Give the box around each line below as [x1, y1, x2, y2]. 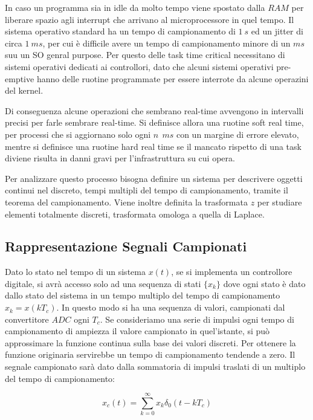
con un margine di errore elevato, [176, 128, 299, 140]
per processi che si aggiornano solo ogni [5, 128, 151, 140]
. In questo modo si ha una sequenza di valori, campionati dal [56, 301, 285, 314]
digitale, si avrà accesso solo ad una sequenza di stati [5, 277, 201, 289]
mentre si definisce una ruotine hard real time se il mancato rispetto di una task [5, 140, 302, 152]
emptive [5, 72, 34, 85]
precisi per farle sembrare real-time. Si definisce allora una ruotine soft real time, [5, 116, 304, 129]
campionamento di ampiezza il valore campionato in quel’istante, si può [5, 325, 270, 337]
